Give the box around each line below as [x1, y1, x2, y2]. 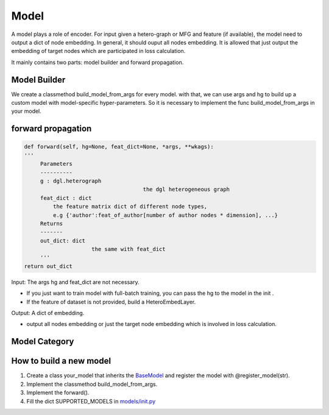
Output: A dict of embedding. [11, 310, 85, 317]
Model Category [11, 336, 74, 347]
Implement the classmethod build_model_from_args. [26, 380, 158, 388]
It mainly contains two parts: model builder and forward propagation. [11, 59, 184, 66]
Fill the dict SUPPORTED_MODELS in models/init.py [26, 397, 156, 405]
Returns [40, 220, 63, 227]
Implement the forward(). [26, 389, 90, 396]
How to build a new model [11, 356, 111, 366]
